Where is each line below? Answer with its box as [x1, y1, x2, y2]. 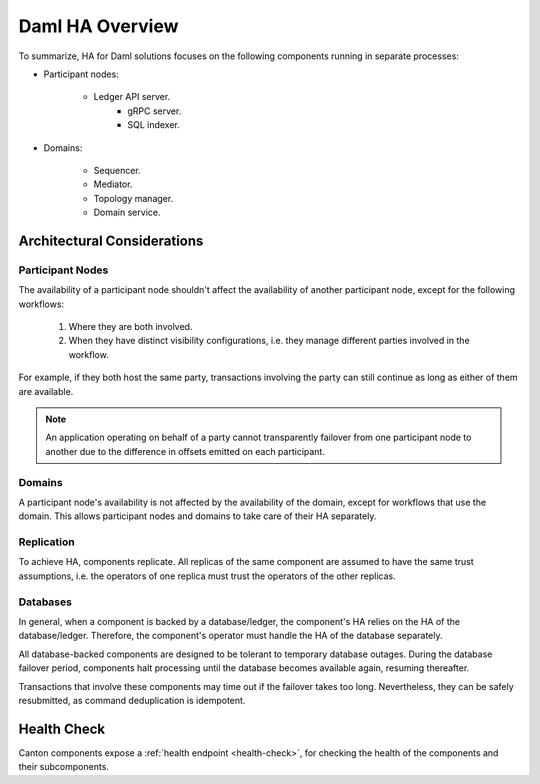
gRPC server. [127, 105, 182, 117]
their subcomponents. [18, 761, 110, 773]
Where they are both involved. [68, 321, 193, 332]
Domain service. [93, 206, 161, 219]
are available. [18, 385, 74, 397]
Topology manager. [93, 192, 174, 204]
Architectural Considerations [18, 232, 204, 249]
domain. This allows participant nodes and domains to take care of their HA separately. [18, 510, 377, 522]
